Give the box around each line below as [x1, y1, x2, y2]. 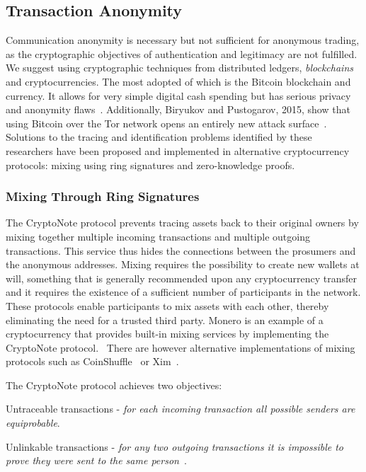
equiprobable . [6, 415, 60, 430]
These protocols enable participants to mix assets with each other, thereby [6, 298, 329, 313]
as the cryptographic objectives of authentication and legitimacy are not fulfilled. [6, 46, 358, 61]
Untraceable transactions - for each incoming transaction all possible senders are [6, 401, 355, 416]
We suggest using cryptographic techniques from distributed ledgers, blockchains [6, 60, 353, 75]
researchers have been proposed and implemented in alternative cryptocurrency [6, 143, 350, 158]
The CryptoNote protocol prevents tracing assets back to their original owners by [6, 215, 359, 230]
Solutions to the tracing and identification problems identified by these [6, 129, 312, 144]
